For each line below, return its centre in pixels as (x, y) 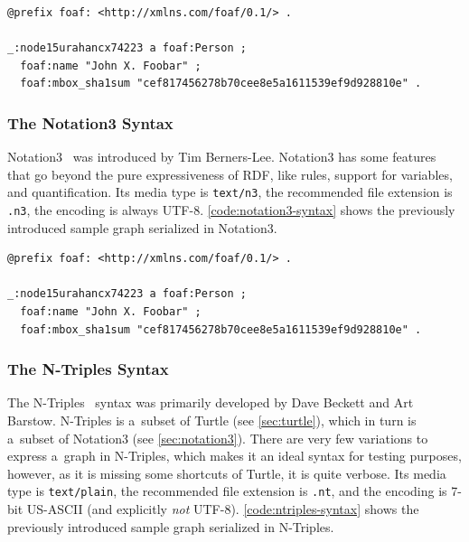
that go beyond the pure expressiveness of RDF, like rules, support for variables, (230, 174)
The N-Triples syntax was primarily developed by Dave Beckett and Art (211, 402)
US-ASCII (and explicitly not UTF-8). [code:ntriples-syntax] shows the (223, 509)
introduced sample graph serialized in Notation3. (142, 227)
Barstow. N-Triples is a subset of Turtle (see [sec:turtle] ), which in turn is (212, 421)
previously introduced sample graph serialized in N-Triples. (171, 526)
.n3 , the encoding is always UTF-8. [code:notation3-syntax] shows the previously (231, 210)
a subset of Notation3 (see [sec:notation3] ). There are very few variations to (218, 438)
